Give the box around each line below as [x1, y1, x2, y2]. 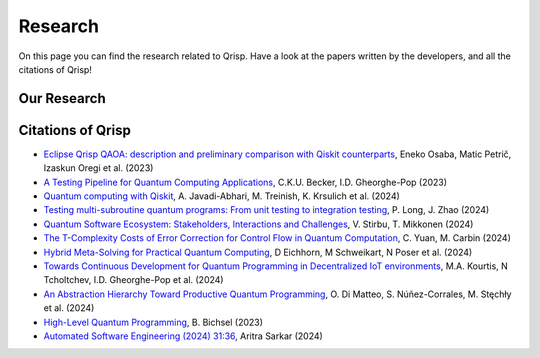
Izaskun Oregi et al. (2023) [43, 162, 154, 174]
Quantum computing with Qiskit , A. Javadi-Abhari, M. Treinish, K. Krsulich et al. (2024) [43, 190, 400, 202]
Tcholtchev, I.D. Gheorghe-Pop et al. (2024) [43, 274, 224, 286]
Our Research [18, 90, 106, 107]
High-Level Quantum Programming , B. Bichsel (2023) [43, 316, 264, 328]
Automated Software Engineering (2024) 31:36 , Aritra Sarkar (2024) [43, 330, 324, 342]
